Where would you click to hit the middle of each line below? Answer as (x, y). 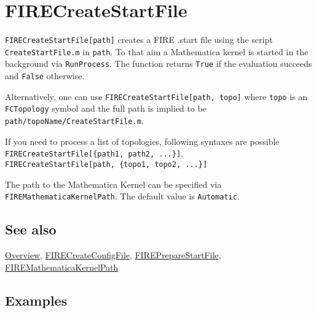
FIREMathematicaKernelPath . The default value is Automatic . (122, 196)
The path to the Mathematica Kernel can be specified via (113, 184)
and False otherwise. (45, 76)
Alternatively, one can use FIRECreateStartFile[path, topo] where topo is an (156, 96)
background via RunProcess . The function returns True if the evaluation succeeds (158, 64)
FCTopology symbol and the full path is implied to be (106, 108)
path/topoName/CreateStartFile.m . (74, 121)
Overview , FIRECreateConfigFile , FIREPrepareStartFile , (113, 255)
